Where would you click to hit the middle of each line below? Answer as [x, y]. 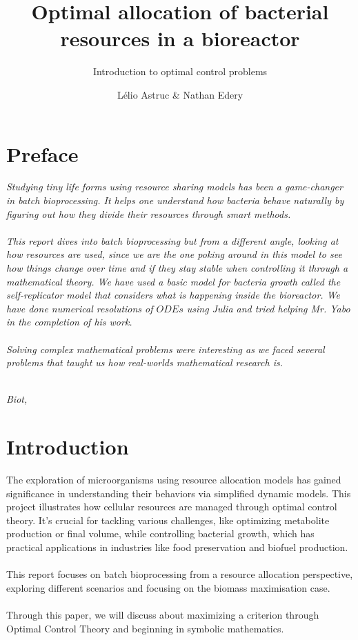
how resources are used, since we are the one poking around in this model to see [174, 254]
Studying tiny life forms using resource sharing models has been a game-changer [175, 187]
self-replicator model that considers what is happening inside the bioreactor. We [173, 295]
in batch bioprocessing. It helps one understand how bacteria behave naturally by [175, 200]
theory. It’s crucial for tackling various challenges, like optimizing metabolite [168, 520]
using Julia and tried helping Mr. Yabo [268, 308]
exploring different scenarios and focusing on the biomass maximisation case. [168, 587]
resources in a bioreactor [180, 38]
